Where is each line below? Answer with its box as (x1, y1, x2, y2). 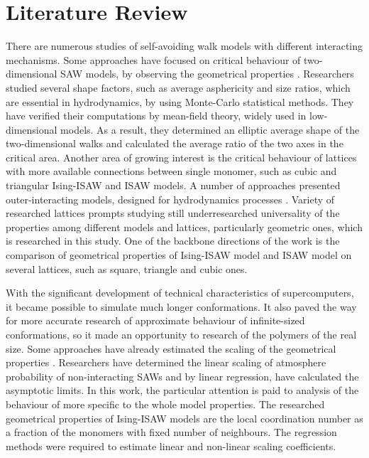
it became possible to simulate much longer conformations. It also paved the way (6, 299, 357, 314)
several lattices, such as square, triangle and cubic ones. (6, 261, 248, 276)
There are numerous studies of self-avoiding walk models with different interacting (6, 38, 363, 53)
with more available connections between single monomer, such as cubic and (6, 164, 337, 179)
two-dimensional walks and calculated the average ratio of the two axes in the (6, 136, 343, 151)
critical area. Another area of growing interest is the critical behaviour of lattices (6, 149, 357, 164)
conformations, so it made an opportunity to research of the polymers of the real (6, 327, 357, 341)
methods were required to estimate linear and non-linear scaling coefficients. (6, 438, 336, 453)
